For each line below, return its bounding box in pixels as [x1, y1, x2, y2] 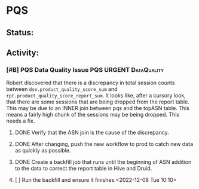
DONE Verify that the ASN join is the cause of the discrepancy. [14, 129, 169, 136]
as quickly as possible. [14, 147, 71, 154]
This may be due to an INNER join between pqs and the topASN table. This [6, 105, 189, 112]
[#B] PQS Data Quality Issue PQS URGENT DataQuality [6, 65, 164, 74]
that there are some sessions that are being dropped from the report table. [6, 98, 189, 105]
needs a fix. [6, 117, 35, 124]
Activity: [6, 47, 39, 57]
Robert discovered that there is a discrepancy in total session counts [6, 79, 175, 87]
